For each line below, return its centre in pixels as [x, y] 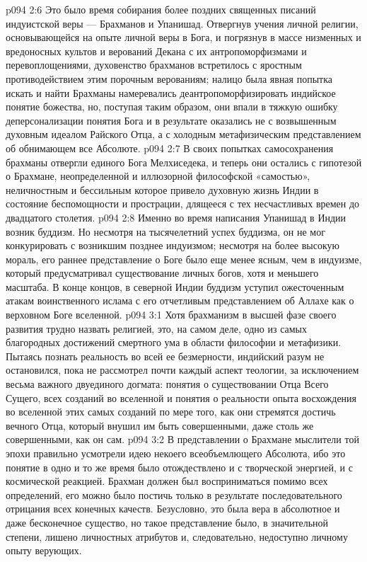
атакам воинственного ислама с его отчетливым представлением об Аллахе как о [180, 300]
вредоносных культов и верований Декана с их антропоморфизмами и [156, 51]
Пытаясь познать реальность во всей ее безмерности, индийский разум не [165, 356]
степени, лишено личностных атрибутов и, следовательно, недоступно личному [177, 536]
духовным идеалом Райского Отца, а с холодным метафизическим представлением [183, 134]
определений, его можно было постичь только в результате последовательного [174, 494]
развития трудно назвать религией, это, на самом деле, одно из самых [157, 328]
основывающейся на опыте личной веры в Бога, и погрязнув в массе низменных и [183, 37]
